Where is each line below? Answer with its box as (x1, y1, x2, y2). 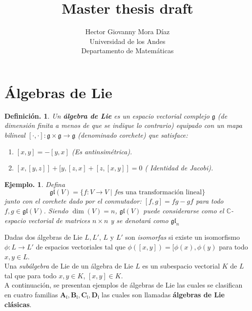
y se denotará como (110, 215, 168, 225)
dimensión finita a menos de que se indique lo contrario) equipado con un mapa (4, 120, 243, 130)
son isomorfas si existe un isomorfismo (125, 232, 240, 242)
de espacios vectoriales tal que (36, 241, 126, 251)
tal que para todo (4, 270, 57, 280)
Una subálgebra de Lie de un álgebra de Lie (4, 261, 133, 271)
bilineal (4, 130, 25, 140)
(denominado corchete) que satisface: (78, 130, 188, 140)
